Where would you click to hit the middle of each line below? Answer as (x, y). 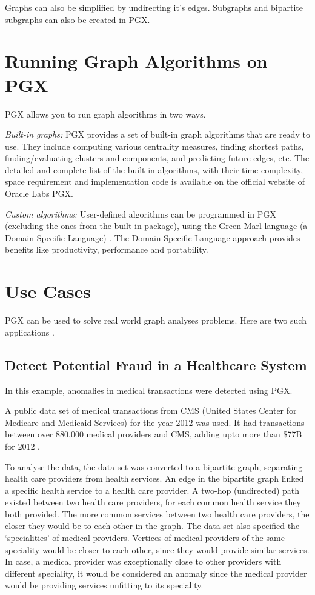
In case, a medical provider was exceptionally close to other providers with (143, 561)
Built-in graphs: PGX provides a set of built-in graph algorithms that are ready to (157, 134)
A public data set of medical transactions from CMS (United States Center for (151, 411)
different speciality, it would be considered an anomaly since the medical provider (156, 573)
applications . (30, 332)
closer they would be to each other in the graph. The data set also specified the (152, 526)
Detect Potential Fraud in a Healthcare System (156, 364)
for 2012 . (23, 446)
